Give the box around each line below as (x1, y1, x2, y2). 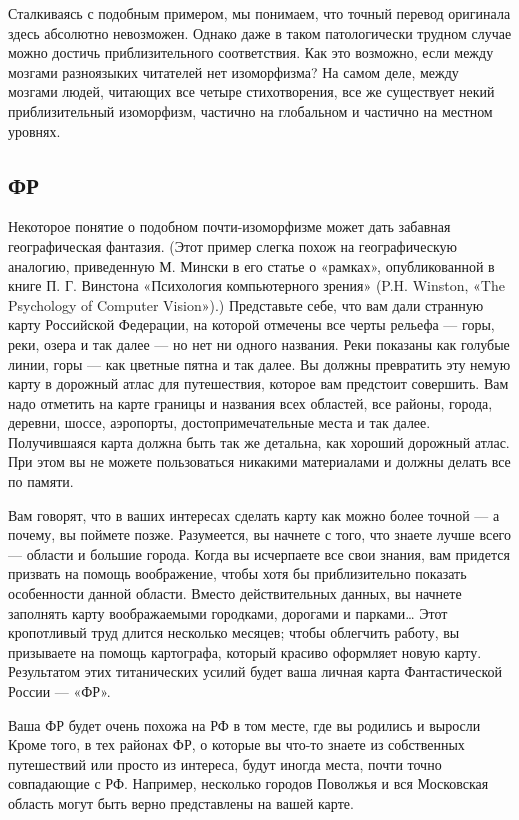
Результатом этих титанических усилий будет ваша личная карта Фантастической (8, 661, 502, 682)
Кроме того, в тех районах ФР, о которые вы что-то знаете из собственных (8, 734, 465, 755)
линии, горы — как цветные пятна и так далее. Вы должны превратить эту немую (8, 353, 511, 374)
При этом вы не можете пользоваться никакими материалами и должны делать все (8, 451, 511, 472)
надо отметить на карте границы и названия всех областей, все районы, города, (8, 392, 493, 413)
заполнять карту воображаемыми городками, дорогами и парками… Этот (8, 602, 448, 623)
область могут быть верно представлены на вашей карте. (8, 792, 354, 813)
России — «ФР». (8, 681, 111, 702)
